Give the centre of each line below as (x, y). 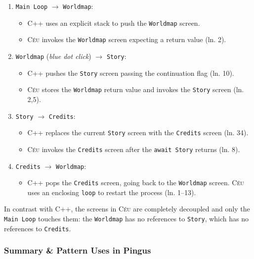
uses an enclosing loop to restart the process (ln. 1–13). (112, 192)
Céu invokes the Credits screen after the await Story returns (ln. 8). (134, 149)
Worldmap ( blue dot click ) (53, 56)
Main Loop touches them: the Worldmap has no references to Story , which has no (127, 219)
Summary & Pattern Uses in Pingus (78, 250)
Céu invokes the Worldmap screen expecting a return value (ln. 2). (127, 39)
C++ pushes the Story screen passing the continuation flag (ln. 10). (131, 73)
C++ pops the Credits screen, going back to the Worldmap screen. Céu (136, 182)
